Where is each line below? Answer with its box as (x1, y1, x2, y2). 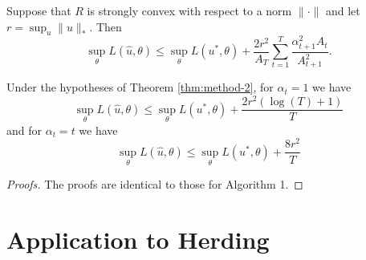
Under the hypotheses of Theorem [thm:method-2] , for (6, 79, 274, 95)
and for (6, 121, 43, 138)
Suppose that (6, 2, 71, 18)
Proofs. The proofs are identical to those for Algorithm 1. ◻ (6, 176, 303, 193)
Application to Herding (6, 222, 270, 255)
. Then (89, 18, 122, 35)
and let (325, 2, 360, 18)
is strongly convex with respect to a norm (87, 2, 292, 18)
